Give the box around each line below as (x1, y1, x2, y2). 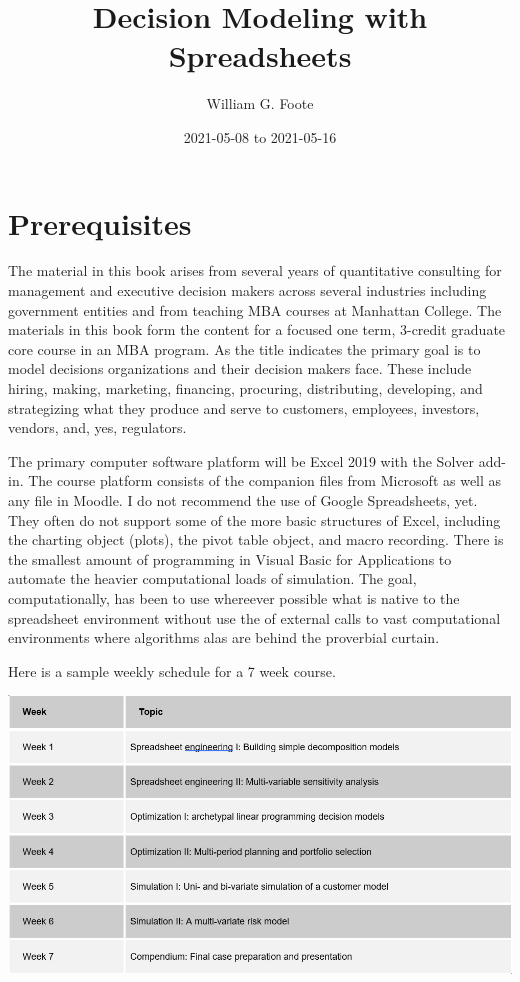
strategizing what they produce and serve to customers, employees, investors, (8, 397, 480, 418)
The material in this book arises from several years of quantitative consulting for (8, 260, 502, 281)
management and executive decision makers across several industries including (8, 280, 487, 301)
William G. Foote (206, 93, 314, 114)
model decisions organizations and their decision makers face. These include (8, 358, 472, 379)
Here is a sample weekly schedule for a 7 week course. (8, 660, 336, 681)
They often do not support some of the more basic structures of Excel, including (8, 509, 501, 530)
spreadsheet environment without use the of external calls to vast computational (8, 607, 501, 628)
